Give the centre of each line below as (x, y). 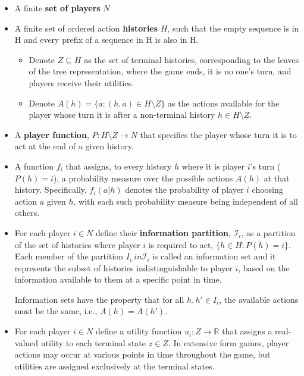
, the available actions (259, 299)
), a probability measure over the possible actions (143, 178)
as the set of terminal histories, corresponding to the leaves (192, 59)
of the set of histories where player (77, 244)
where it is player (213, 166)
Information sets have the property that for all (99, 299)
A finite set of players (57, 8)
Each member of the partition (69, 256)
